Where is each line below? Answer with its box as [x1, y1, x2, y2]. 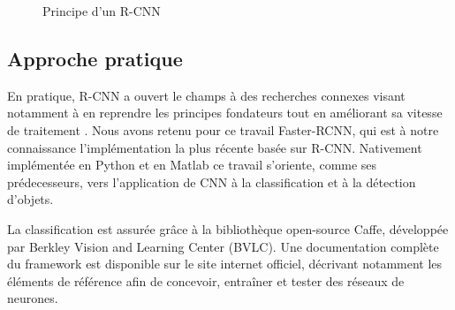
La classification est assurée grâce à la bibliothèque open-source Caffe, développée [7, 219, 449, 238]
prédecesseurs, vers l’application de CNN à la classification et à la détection [7, 172, 416, 191]
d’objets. [7, 190, 54, 208]
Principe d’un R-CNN [42, 2, 161, 19]
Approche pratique [7, 44, 183, 72]
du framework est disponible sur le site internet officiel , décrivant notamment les [7, 254, 443, 273]
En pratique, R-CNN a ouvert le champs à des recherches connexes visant [7, 86, 406, 104]
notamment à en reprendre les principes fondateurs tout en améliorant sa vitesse [7, 103, 443, 122]
